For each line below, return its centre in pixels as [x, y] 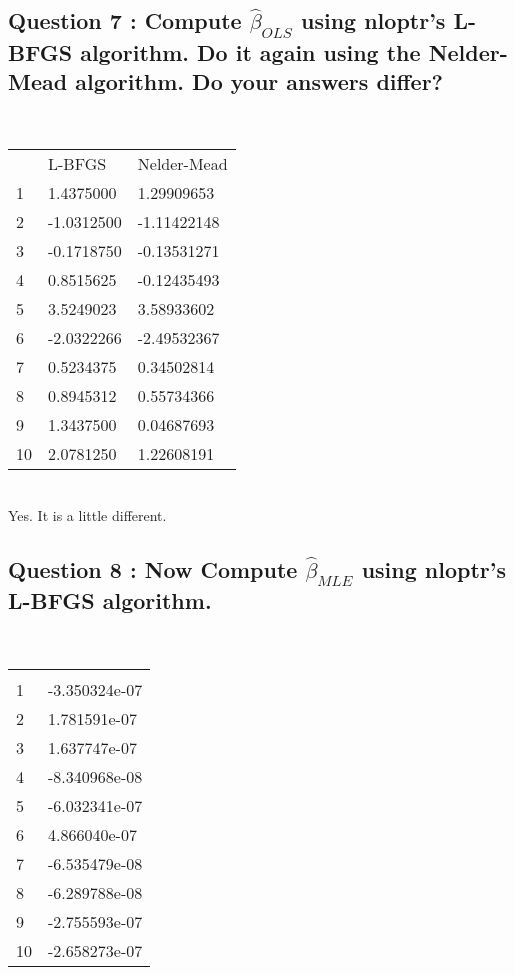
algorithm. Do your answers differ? [259, 80]
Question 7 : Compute [125, 20]
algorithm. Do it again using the [250, 51]
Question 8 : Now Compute [153, 568]
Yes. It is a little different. [87, 514]
